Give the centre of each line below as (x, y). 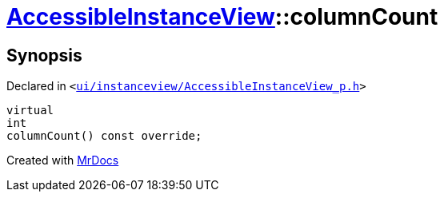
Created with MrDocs (63, 160)
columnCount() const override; (104, 136)
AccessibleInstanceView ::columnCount (222, 17)
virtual (30, 111)
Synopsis (44, 55)
